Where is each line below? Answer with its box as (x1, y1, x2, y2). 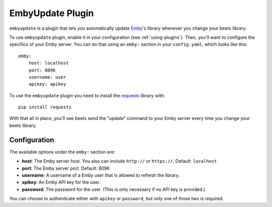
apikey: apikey (28, 81, 66, 87)
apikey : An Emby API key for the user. (22, 179, 101, 185)
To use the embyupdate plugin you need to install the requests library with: (9, 92, 165, 98)
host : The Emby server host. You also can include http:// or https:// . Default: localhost (22, 158, 217, 164)
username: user (28, 74, 66, 80)
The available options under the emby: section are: (9, 149, 115, 155)
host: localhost (28, 60, 69, 66)
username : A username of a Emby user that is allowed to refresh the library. (22, 172, 180, 178)
